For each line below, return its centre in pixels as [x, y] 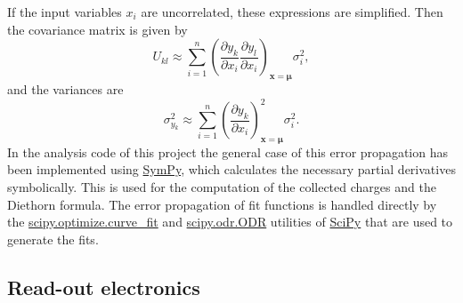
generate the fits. [53, 239]
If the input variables [65, 12]
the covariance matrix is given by [97, 29]
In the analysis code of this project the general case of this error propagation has [227, 151]
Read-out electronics [104, 287]
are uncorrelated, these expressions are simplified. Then [292, 12]
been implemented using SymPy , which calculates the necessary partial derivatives [231, 169]
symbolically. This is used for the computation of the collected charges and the [222, 187]
